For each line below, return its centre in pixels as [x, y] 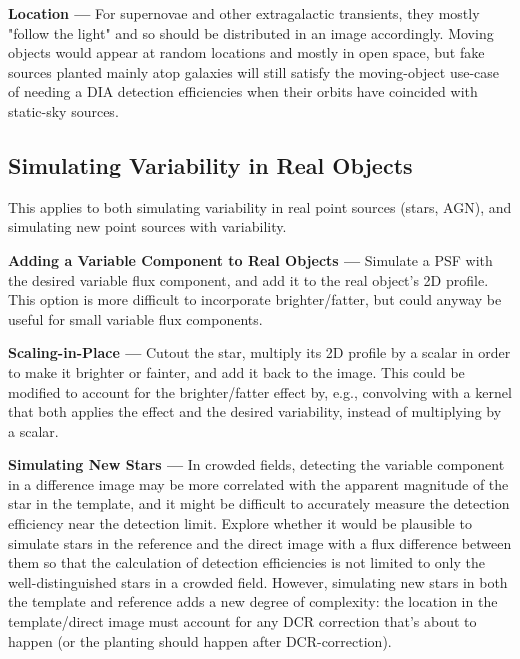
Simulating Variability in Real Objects [210, 164]
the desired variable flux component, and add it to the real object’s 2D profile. [248, 279]
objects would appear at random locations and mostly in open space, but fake [246, 52]
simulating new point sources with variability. [147, 226]
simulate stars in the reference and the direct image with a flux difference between [260, 542]
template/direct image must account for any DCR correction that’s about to [242, 621]
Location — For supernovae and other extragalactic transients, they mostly [244, 13]
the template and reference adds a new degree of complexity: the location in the [253, 601]
